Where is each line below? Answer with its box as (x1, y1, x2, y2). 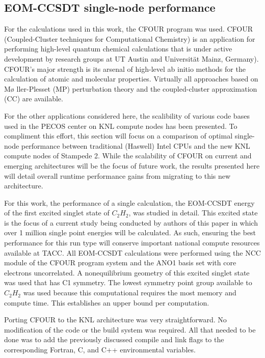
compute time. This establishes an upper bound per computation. (4, 297, 209, 308)
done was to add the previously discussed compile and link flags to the (4, 334, 224, 345)
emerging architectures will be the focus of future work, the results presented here (4, 160, 260, 171)
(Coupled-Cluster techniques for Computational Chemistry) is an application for (4, 33, 255, 44)
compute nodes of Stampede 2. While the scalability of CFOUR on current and (4, 150, 252, 161)
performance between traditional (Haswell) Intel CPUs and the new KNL (21, 140, 250, 151)
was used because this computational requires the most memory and (23, 287, 236, 298)
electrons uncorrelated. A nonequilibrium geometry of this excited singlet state (4, 267, 250, 278)
